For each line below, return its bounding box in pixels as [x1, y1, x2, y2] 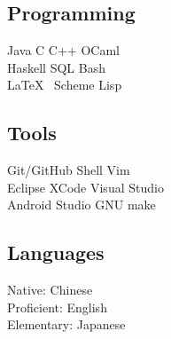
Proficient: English [7, 297, 107, 316]
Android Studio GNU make [7, 195, 156, 214]
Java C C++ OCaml [7, 41, 120, 59]
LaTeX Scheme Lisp [7, 75, 122, 94]
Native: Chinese [7, 280, 93, 299]
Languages [7, 239, 105, 266]
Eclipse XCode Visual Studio [7, 177, 164, 196]
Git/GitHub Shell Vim [7, 161, 130, 179]
